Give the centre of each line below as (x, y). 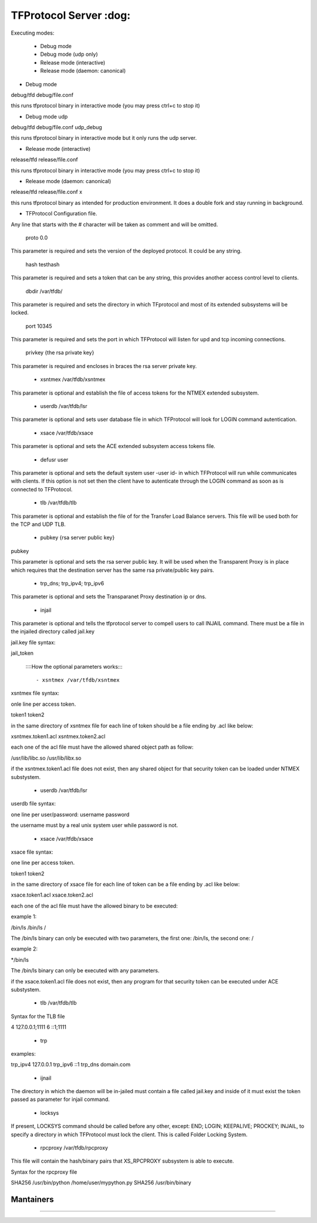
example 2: (24, 949)
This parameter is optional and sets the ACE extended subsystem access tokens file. (113, 446)
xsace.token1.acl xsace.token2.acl (52, 895)
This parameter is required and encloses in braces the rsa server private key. (104, 366)
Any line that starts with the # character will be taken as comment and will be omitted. (114, 224)
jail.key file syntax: (33, 642)
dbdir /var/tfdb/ (44, 291)
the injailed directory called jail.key (53, 632)
